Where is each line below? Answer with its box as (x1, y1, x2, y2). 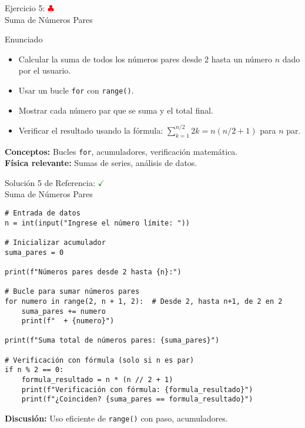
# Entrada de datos (5, 208, 81, 217)
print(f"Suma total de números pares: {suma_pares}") (5, 336, 220, 345)
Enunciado (5, 33, 43, 45)
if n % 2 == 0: (5, 366, 64, 374)
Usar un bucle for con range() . (18, 84, 134, 96)
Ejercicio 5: (5, 2, 45, 14)
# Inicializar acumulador (5, 238, 106, 247)
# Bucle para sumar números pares (5, 287, 140, 296)
